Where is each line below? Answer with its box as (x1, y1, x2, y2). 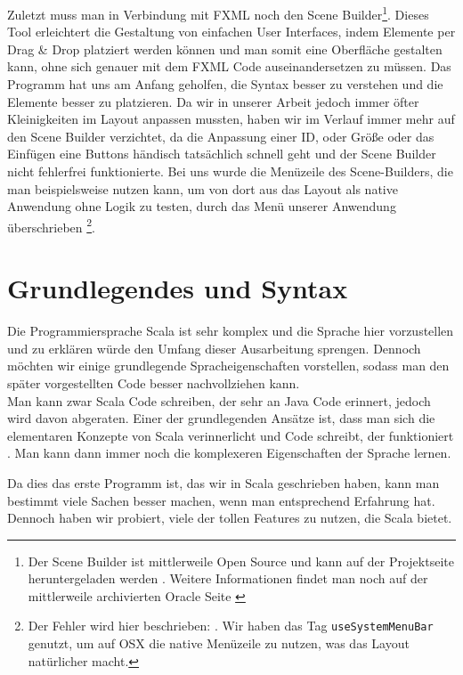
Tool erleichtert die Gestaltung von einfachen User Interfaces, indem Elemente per (7, 22, 456, 41)
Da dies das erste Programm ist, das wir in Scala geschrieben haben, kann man (7, 473, 440, 492)
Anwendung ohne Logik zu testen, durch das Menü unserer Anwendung (7, 197, 396, 216)
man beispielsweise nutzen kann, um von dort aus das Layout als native (7, 179, 398, 198)
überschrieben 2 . (7, 215, 95, 236)
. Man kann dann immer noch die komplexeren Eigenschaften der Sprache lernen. (7, 443, 451, 462)
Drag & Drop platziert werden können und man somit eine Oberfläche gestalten (7, 39, 443, 58)
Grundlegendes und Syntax (7, 270, 348, 306)
